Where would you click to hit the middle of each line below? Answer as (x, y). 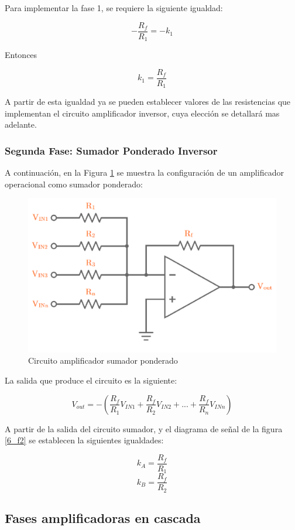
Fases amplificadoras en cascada (103, 518)
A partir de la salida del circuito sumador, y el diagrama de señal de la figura (144, 428)
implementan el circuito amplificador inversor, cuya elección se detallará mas (142, 113)
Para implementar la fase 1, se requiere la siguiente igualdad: (114, 8)
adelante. (21, 124)
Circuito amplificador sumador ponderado (103, 360)
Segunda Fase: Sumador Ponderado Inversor (111, 150)
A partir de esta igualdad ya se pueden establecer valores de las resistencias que (148, 102)
